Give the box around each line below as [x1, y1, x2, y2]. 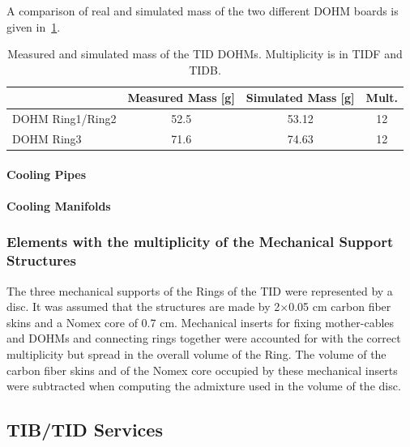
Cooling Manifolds [6, 197, 111, 214]
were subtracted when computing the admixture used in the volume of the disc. [6, 377, 401, 394]
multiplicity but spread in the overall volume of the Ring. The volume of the [6, 346, 387, 363]
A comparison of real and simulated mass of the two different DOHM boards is [6, 2, 399, 19]
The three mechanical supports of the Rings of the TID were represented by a [6, 282, 393, 299]
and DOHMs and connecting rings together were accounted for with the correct [6, 330, 401, 347]
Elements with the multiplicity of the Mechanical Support [6, 232, 394, 252]
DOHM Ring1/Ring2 [12, 110, 117, 127]
